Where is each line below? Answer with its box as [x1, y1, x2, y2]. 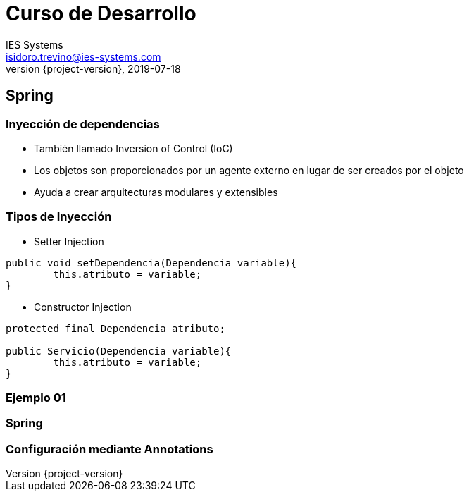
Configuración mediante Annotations [6, 441, 213, 456]
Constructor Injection [34, 300, 132, 313]
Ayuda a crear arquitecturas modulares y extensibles [34, 185, 278, 198]
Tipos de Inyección [6, 209, 112, 224]
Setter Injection [34, 235, 104, 247]
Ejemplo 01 [6, 391, 66, 405]
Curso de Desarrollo [6, 1, 196, 25]
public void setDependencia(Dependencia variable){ [6, 257, 297, 269]
